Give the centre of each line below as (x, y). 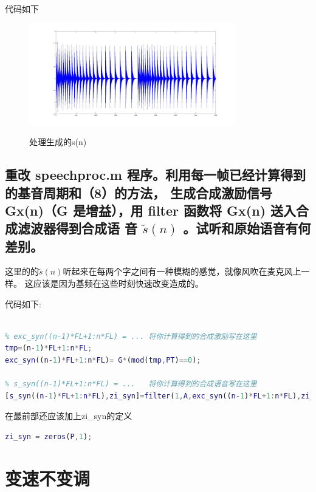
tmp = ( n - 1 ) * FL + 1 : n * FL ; (49, 348)
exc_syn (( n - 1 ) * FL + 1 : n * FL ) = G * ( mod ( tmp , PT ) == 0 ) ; (103, 360)
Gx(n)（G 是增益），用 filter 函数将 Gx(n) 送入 (151, 210)
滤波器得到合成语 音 (77, 228)
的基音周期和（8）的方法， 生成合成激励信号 (139, 192)
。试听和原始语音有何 (247, 228)
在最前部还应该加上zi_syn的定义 (69, 416)
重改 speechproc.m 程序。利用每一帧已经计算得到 (155, 175)
